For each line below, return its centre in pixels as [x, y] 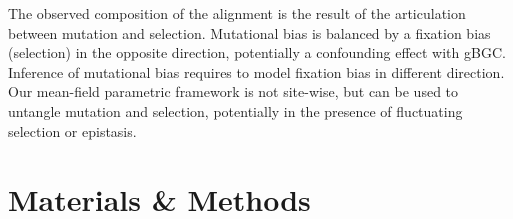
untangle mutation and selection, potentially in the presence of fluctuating [235, 110]
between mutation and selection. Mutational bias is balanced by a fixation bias [249, 32]
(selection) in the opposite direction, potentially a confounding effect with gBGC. [257, 52]
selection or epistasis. [72, 130]
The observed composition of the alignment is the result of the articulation [237, 13]
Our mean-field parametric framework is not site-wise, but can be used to [233, 91]
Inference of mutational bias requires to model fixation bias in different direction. [256, 71]
